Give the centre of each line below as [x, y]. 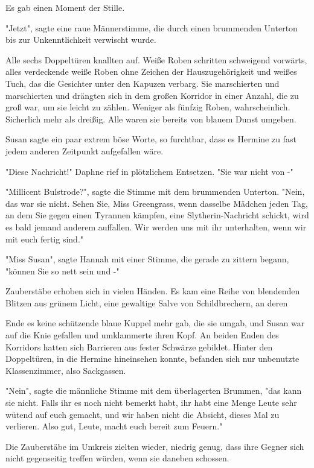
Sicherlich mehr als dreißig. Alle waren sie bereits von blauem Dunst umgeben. [151, 119]
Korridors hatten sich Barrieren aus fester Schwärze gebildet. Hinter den [139, 346]
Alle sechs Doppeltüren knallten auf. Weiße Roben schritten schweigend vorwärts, [156, 59]
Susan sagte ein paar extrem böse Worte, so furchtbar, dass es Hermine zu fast [151, 139]
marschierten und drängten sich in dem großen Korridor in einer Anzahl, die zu [152, 95]
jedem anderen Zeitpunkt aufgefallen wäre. [85, 150]
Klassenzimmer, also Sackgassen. [66, 370]
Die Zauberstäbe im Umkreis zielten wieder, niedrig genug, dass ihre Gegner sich [155, 446]
